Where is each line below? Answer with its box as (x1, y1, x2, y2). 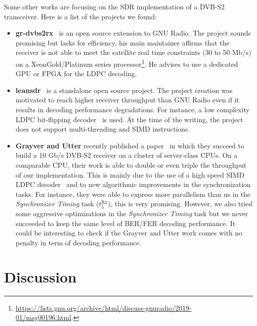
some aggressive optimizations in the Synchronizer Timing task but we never (15, 208, 248, 219)
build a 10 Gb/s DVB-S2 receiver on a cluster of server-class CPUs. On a (15, 150, 238, 160)
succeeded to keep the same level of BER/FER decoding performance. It (15, 218, 236, 228)
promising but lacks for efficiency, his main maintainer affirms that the (15, 37, 229, 47)
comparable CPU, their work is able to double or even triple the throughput (15, 159, 247, 170)
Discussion (4, 266, 77, 286)
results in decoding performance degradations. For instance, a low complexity (15, 104, 250, 114)
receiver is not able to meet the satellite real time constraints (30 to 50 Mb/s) (15, 47, 252, 57)
